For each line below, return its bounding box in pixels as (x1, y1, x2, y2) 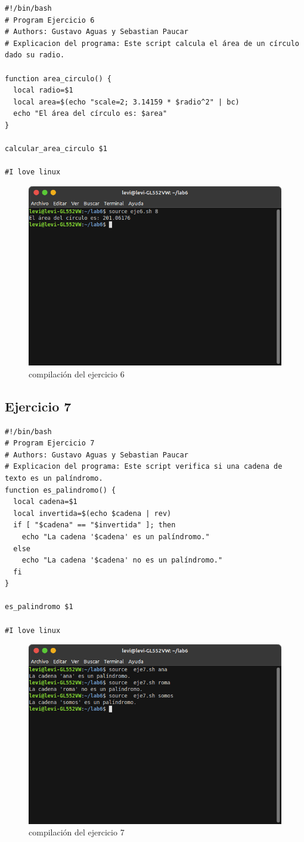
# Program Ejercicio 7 (5, 439, 95, 448)
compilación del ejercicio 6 (29, 367, 125, 380)
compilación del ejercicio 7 (29, 826, 125, 838)
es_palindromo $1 (5, 603, 73, 611)
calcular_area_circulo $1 (5, 145, 107, 153)
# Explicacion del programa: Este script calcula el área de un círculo (5, 39, 299, 48)
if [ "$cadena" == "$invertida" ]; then (13, 521, 176, 530)
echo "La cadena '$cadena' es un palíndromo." (21, 532, 210, 541)
